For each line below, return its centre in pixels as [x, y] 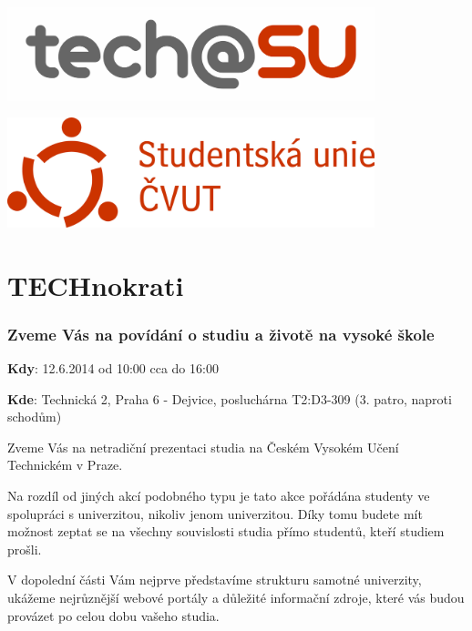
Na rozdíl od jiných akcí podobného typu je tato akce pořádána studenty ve [219, 495]
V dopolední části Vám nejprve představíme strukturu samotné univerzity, [215, 580]
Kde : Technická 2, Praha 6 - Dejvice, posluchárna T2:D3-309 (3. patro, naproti [230, 398]
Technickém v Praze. [65, 465]
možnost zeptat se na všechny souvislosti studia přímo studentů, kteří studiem [226, 531]
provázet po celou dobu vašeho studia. [113, 615]
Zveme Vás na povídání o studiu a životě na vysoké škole [221, 334]
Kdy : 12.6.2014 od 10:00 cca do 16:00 [113, 368]
